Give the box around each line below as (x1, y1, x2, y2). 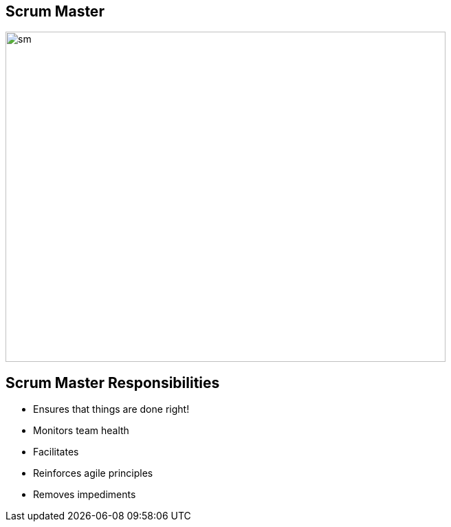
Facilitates (33, 446, 79, 458)
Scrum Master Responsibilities (5, 374, 220, 391)
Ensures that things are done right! (33, 403, 190, 416)
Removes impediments (33, 488, 136, 501)
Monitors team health (33, 424, 129, 437)
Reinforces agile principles (33, 467, 153, 480)
